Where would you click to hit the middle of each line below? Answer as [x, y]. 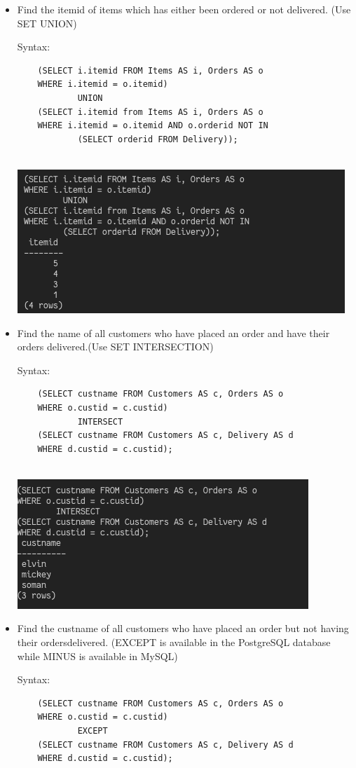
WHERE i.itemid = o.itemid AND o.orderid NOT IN [153, 126]
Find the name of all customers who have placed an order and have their [173, 332]
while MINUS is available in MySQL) [97, 656]
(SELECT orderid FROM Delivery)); [158, 139]
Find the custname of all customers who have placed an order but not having [183, 628]
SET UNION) [47, 23]
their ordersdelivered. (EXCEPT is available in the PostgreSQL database [174, 642]
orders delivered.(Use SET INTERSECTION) [115, 347]
